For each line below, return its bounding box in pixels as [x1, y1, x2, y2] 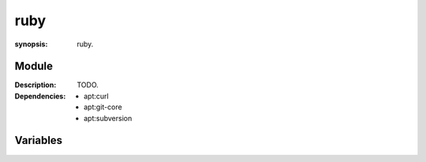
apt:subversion [84, 113, 133, 123]
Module [14, 60, 53, 73]
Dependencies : [14, 91, 66, 101]
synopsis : [14, 39, 48, 49]
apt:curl [84, 91, 110, 101]
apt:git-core [84, 102, 122, 112]
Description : [14, 80, 57, 90]
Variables [14, 134, 63, 147]
